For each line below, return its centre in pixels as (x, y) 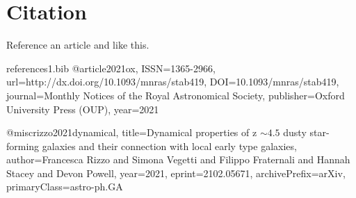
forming (23, 146)
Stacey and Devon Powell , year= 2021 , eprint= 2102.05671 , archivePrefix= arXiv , (176, 173)
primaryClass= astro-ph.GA (65, 187)
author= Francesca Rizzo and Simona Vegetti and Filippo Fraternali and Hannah (178, 159)
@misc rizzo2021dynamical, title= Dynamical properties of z (132, 132)
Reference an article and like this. (78, 45)
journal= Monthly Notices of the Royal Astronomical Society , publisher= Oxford (176, 95)
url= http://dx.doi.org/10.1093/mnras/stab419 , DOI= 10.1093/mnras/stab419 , (173, 82)
